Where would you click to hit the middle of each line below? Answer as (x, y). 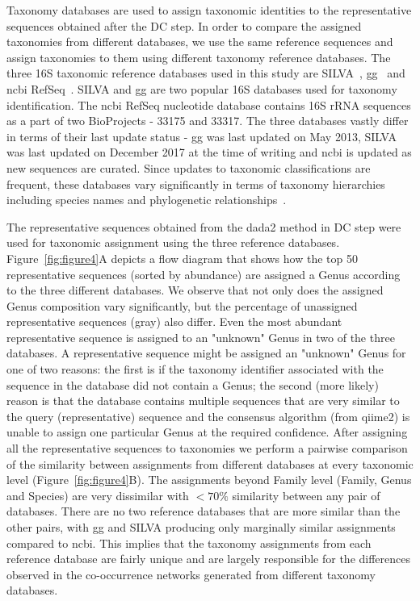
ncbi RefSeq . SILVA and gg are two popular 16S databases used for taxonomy (202, 88)
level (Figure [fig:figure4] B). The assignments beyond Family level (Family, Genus (209, 480)
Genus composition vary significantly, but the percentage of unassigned (182, 305)
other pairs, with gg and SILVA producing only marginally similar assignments (201, 527)
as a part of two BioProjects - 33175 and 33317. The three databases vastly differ (208, 121)
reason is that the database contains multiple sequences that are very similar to (203, 401)
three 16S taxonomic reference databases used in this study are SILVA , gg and (206, 73)
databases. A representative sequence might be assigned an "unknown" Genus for (206, 353)
